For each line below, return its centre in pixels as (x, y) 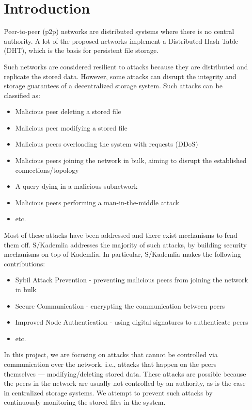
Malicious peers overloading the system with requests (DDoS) (107, 144)
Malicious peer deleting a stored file (68, 111)
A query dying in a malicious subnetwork (76, 186)
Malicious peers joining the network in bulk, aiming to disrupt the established (131, 160)
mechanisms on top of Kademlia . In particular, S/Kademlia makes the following (123, 254)
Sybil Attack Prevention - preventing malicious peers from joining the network (132, 280)
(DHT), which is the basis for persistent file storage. (81, 50)
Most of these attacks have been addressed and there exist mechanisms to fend (121, 235)
